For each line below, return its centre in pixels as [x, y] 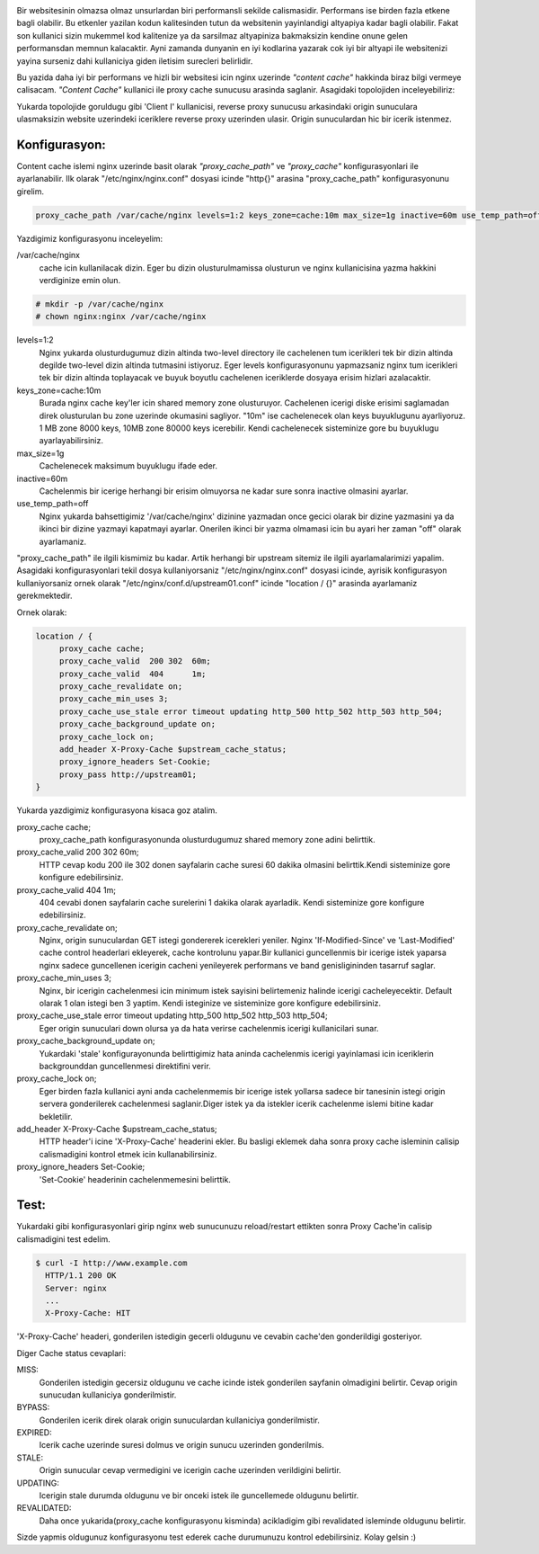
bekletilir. [56, 1116]
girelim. [31, 191]
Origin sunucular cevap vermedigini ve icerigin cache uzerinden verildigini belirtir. [190, 1470]
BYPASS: [33, 1407]
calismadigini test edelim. [64, 1239]
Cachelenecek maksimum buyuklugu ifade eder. [128, 466]
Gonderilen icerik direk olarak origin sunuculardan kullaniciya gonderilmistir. [180, 1420]
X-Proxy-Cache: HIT [88, 1313]
